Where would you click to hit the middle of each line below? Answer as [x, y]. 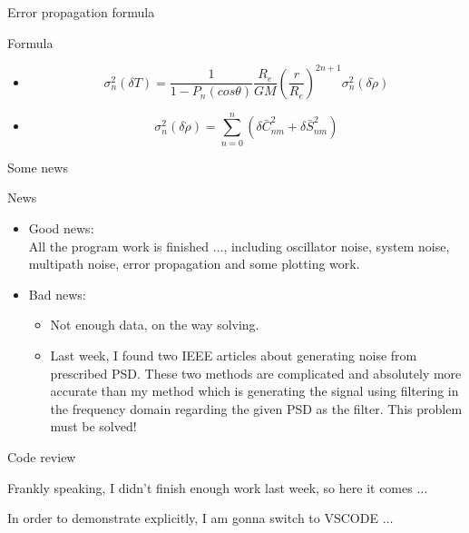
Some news [38, 167]
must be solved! [93, 426]
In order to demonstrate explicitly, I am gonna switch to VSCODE [193, 518]
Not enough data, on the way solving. [155, 325]
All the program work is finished [119, 246]
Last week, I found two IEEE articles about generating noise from [234, 355]
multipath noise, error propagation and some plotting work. [194, 264]
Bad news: [57, 294]
